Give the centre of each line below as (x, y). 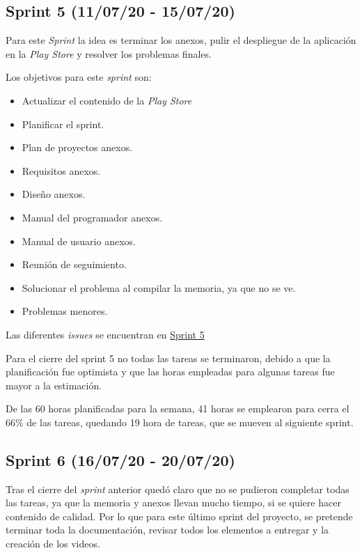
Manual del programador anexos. (92, 217)
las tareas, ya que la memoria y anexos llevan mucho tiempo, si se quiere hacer (173, 503)
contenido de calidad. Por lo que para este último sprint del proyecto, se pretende (179, 516)
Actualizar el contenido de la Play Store (107, 100)
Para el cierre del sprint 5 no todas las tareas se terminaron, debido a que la (168, 358)
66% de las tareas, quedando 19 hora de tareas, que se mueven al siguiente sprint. (180, 422)
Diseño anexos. (54, 194)
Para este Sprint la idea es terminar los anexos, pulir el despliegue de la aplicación (181, 40)
